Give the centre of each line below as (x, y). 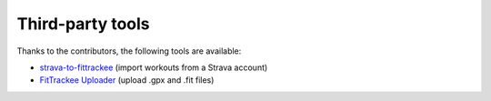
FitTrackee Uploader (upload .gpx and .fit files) (127, 80)
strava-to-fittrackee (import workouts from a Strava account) (154, 67)
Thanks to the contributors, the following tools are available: (129, 51)
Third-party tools (83, 24)
